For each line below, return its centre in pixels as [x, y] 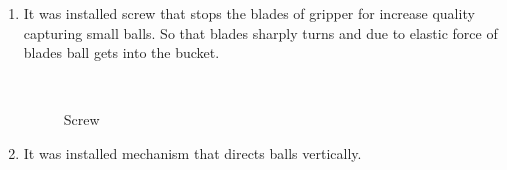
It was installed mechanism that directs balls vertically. [192, 152]
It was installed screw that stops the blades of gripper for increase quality [249, 13]
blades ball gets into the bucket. [121, 52]
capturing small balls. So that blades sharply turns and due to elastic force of [260, 32]
